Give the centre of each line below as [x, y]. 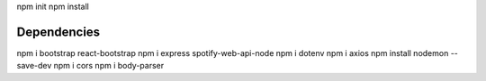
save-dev [34, 66]
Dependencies [58, 32]
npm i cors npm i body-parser [109, 66]
